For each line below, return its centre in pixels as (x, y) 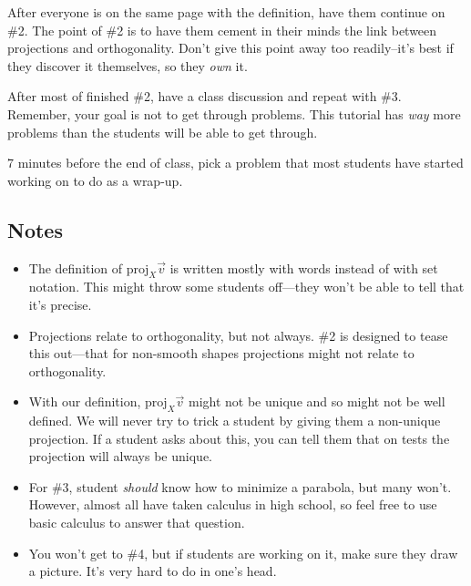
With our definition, (85, 401)
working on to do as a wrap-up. (95, 180)
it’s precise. (60, 304)
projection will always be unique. (120, 456)
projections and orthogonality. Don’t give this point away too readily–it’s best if (230, 48)
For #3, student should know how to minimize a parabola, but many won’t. (240, 486)
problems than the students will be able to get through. (163, 132)
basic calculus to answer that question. (137, 523)
